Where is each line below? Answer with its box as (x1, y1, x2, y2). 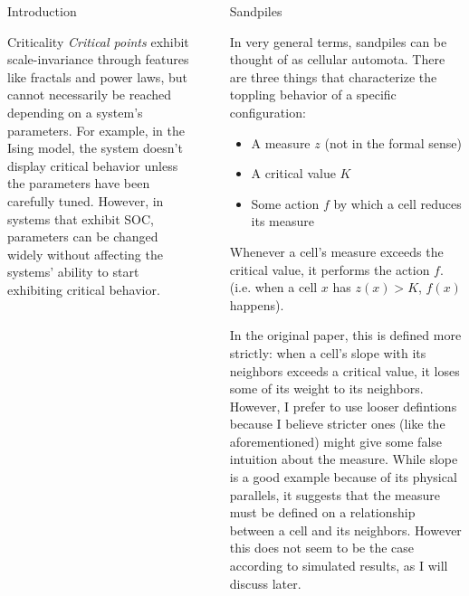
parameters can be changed (7, 227, 158, 246)
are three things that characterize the (229, 67, 437, 86)
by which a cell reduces (333, 194, 462, 213)
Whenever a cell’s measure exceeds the (229, 241, 444, 260)
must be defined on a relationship (229, 503, 416, 522)
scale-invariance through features (7, 50, 189, 69)
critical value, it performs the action (229, 260, 430, 279)
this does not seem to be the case (229, 538, 415, 557)
